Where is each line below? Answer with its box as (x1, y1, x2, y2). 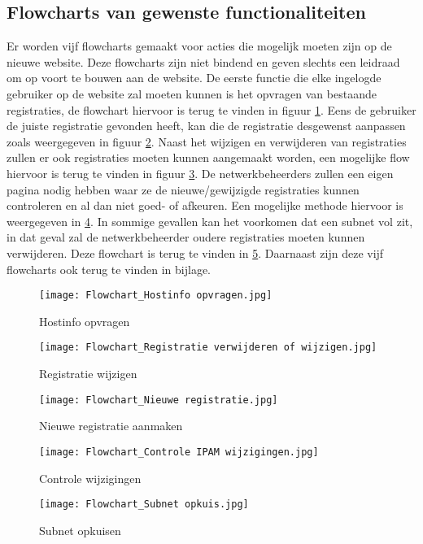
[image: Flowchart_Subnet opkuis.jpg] (39, 498, 249, 511)
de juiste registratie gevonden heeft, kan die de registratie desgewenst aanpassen (7, 117, 406, 134)
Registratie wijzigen (39, 365, 137, 382)
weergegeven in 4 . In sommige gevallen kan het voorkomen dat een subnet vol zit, (7, 212, 413, 229)
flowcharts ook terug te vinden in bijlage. (7, 260, 211, 277)
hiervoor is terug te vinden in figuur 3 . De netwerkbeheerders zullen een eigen (7, 164, 394, 181)
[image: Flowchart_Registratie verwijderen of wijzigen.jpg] (39, 342, 377, 354)
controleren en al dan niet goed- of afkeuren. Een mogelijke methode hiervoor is (7, 197, 403, 214)
